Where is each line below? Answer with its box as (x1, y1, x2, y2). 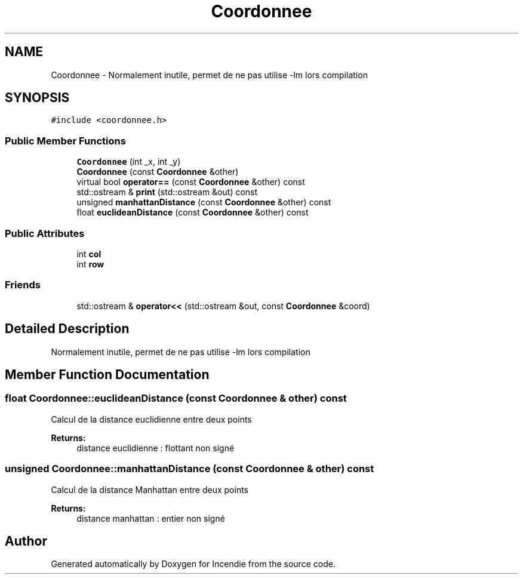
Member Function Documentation (5, 367, 210, 382)
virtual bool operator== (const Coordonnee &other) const (76, 177, 305, 187)
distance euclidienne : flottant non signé (76, 442, 235, 453)
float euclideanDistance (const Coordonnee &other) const (76, 207, 309, 218)
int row (76, 258, 104, 269)
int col (76, 248, 101, 259)
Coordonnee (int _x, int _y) (76, 156, 181, 167)
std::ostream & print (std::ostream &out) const (76, 187, 258, 198)
